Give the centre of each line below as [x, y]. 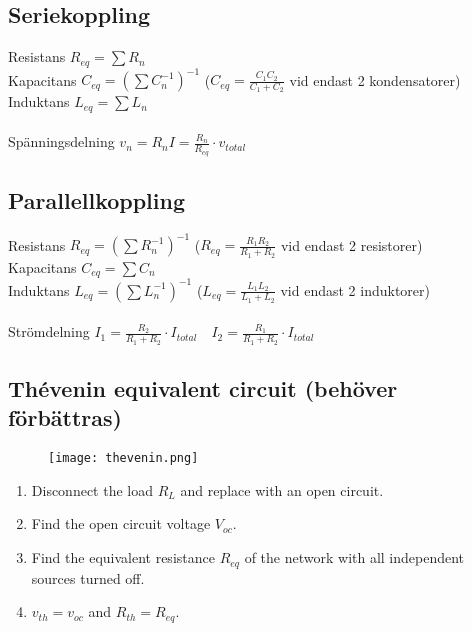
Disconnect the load [92, 489]
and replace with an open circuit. [282, 489]
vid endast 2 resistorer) [351, 244]
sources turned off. [88, 577]
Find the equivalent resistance [123, 557]
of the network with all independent [354, 557]
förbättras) [65, 417]
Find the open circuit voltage [121, 523]
